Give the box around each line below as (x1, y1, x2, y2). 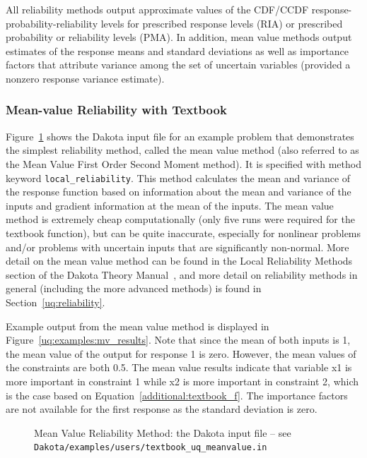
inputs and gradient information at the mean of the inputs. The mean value (6, 198, 334, 212)
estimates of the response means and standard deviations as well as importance (6, 43, 349, 58)
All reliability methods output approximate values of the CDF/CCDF (6, 2, 309, 16)
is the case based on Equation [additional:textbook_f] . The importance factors (6, 387, 348, 402)
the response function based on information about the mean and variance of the (6, 184, 351, 199)
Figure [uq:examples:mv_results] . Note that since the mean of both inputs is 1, (6, 332, 351, 347)
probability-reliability (6, 16, 98, 30)
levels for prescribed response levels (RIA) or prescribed (100, 16, 343, 30)
